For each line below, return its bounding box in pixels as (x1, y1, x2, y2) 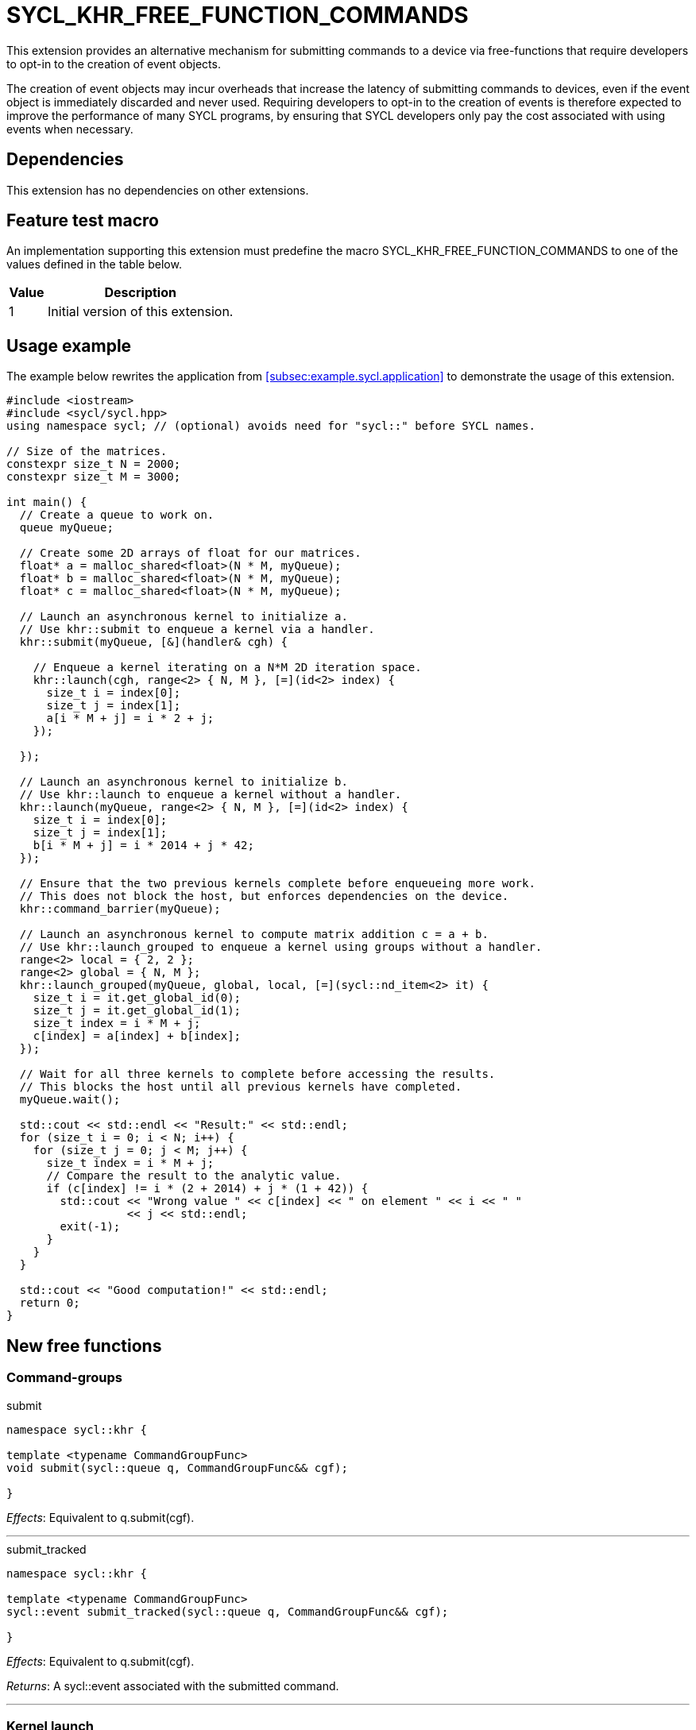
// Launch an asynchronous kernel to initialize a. (19, 610, 348, 624)
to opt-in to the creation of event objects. (6, 56, 221, 71)
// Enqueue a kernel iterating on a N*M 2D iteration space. (33, 661, 422, 674)
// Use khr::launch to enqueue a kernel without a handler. (19, 788, 402, 801)
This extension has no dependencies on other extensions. (6, 183, 309, 197)
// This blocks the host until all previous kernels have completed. (19, 1080, 462, 1094)
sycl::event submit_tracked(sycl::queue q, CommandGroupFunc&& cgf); (6, 1604, 449, 1618)
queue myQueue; (19, 521, 114, 535)
